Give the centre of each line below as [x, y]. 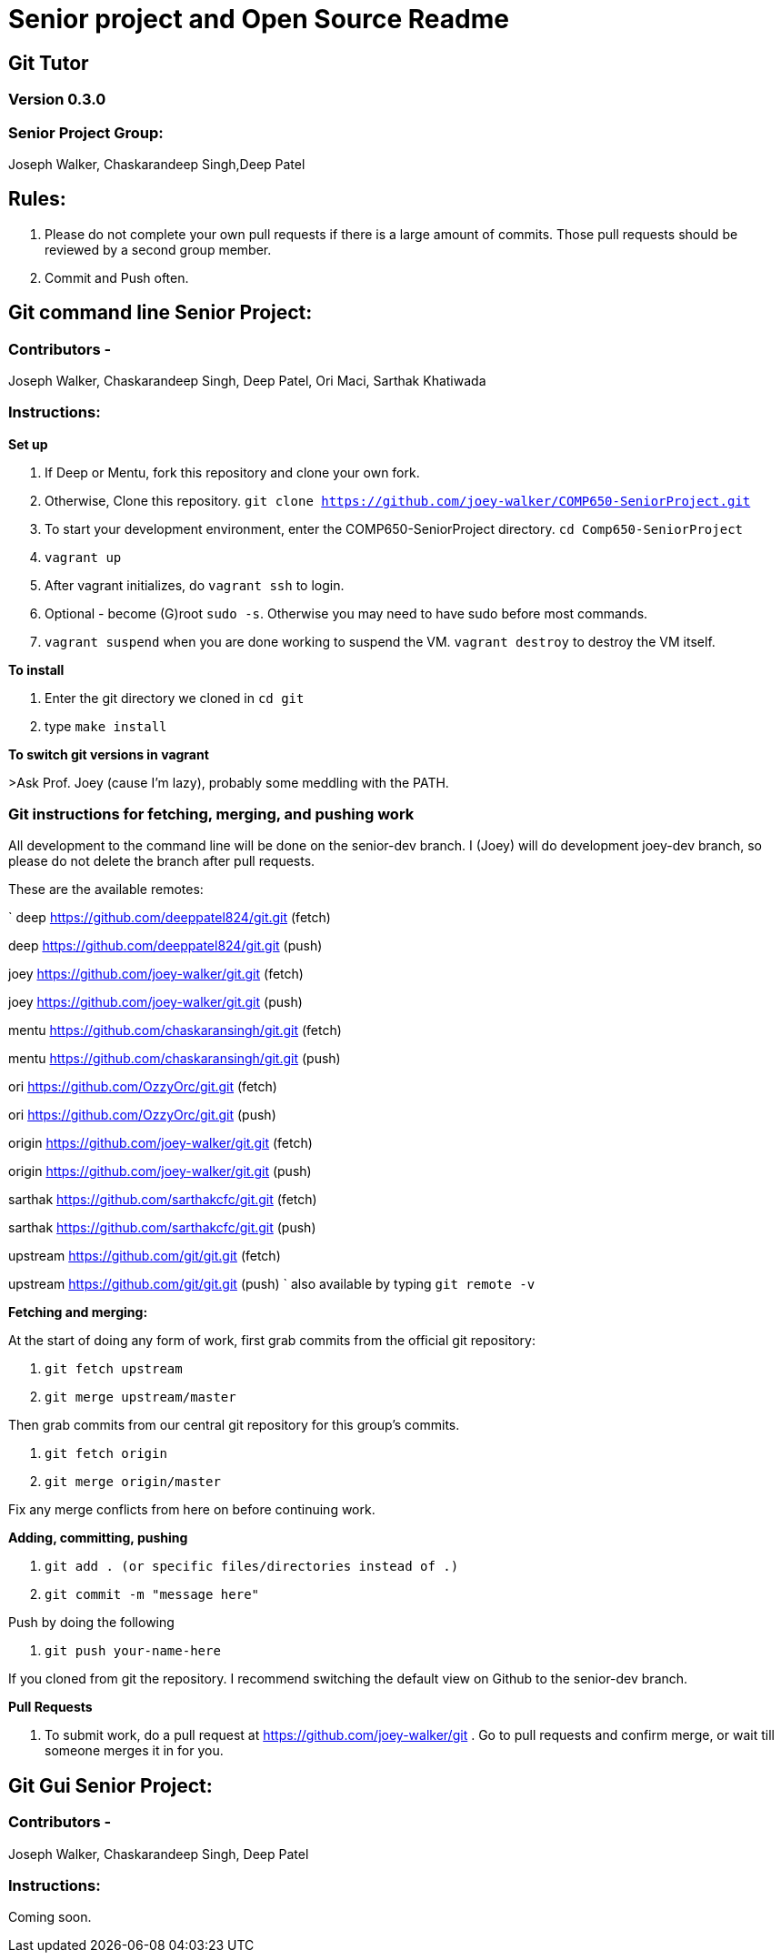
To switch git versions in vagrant [109, 754]
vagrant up [83, 557]
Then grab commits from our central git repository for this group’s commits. [234, 1425]
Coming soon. [50, 1917]
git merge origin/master [133, 1482]
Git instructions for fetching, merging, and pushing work [211, 814]
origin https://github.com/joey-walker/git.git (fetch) [160, 1143]
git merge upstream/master [140, 1397]
